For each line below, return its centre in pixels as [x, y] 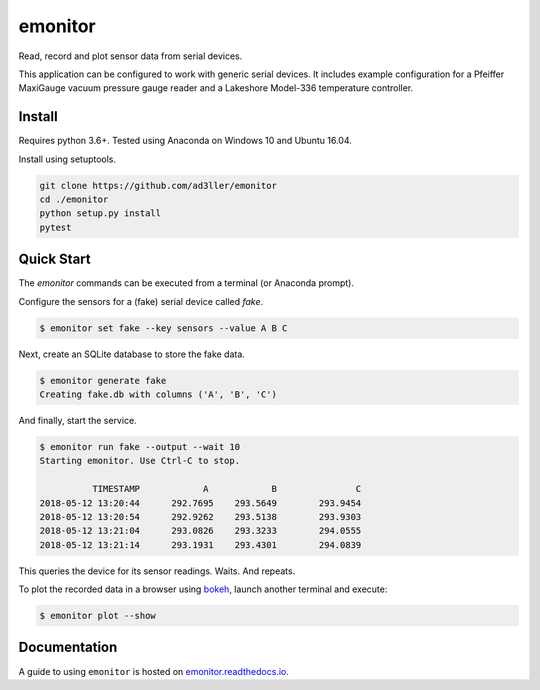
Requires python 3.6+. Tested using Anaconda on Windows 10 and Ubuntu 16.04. [185, 141]
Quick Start [54, 259]
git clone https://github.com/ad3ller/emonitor [158, 185]
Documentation [68, 647]
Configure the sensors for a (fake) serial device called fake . [141, 301]
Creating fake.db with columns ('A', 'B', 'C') [158, 394]
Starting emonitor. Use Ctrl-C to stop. [139, 461]
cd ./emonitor [74, 199]
